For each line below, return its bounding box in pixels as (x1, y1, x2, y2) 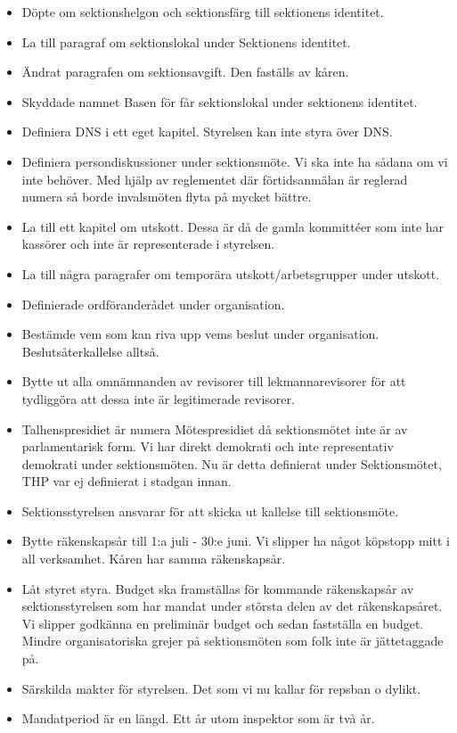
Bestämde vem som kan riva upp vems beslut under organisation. (21, 325, 379, 343)
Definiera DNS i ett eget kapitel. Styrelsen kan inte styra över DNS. (21, 122, 393, 141)
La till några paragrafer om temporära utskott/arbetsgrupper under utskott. (21, 264, 440, 283)
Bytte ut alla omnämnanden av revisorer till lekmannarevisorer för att (21, 372, 406, 391)
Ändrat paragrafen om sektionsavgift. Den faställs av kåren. (21, 62, 349, 81)
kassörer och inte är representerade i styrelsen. (21, 235, 275, 253)
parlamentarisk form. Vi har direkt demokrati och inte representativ (21, 437, 394, 456)
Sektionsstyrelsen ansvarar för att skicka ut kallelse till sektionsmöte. (21, 501, 399, 520)
